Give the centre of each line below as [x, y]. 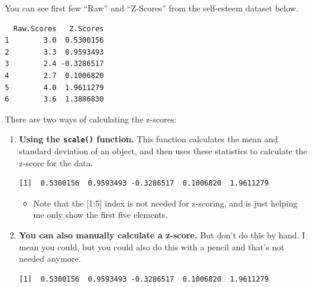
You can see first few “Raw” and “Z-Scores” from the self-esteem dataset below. [152, 8]
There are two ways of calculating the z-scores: [91, 119]
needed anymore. [50, 258]
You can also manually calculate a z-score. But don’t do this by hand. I [162, 234]
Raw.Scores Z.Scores [59, 29]
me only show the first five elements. [100, 215]
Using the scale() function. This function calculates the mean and [148, 139]
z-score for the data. [56, 162]
